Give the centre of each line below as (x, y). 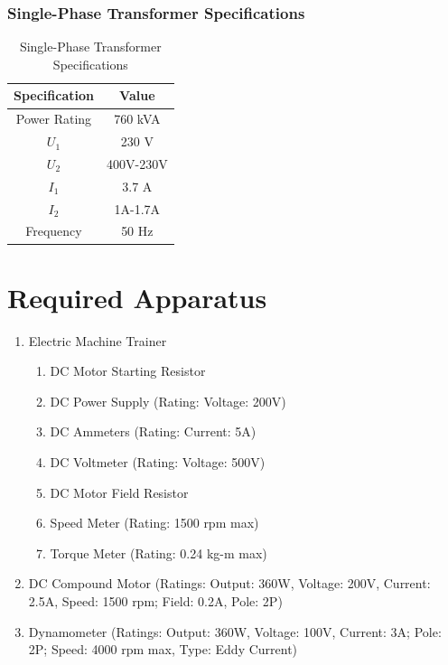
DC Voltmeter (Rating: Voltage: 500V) (158, 462)
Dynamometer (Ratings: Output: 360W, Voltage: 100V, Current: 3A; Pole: (235, 631)
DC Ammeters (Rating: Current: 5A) (153, 431)
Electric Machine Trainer (98, 340)
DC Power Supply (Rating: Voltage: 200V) (168, 401)
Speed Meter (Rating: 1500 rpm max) (154, 523)
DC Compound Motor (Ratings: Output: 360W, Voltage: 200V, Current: (229, 583)
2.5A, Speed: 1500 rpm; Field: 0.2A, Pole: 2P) (155, 601)
